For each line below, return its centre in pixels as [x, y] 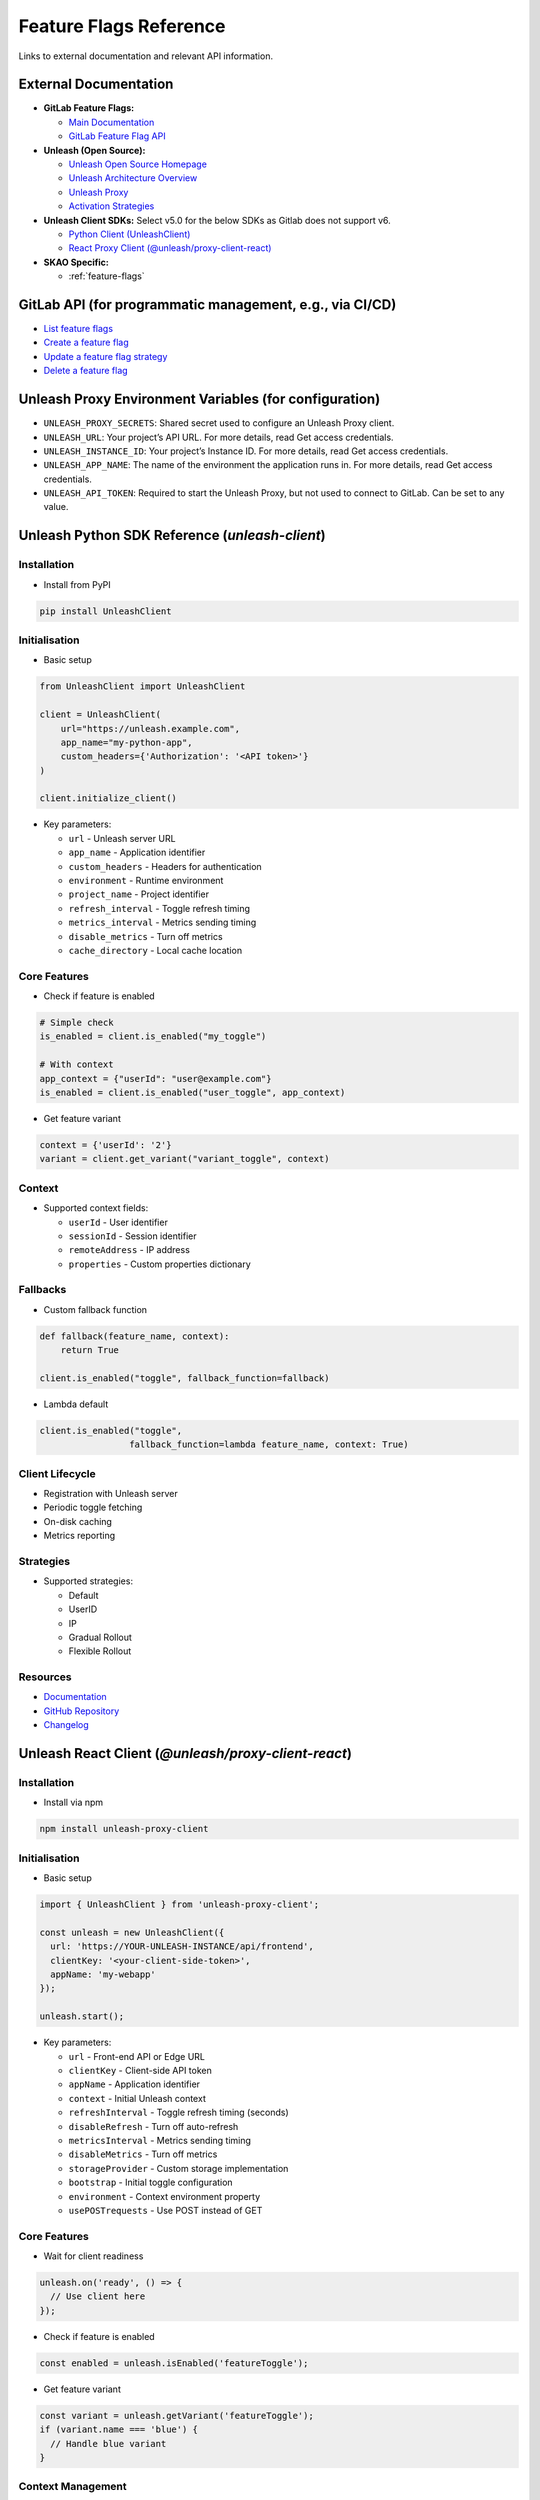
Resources [45, 1677]
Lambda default [76, 1404]
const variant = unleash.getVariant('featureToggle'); [176, 2415]
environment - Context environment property [164, 2196]
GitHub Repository [81, 1711]
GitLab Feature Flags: [89, 108]
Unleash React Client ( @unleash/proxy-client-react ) [185, 1753]
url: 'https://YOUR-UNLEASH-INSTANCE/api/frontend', [182, 1946]
